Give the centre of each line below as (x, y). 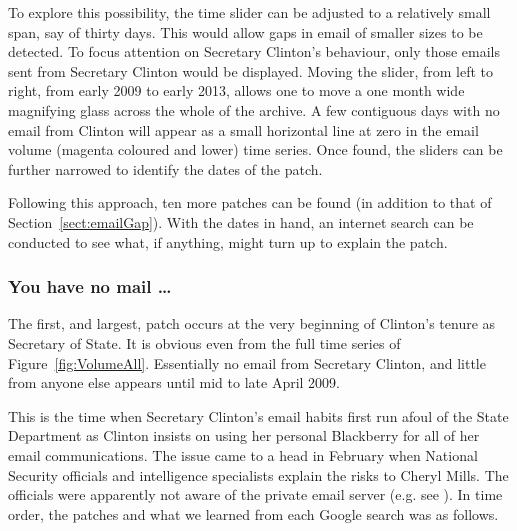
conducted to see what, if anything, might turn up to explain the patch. (228, 241)
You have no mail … (90, 286)
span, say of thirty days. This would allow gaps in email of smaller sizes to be (245, 31)
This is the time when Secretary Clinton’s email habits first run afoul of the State (258, 415)
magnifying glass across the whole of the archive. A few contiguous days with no (254, 109)
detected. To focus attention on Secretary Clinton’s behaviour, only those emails (254, 51)
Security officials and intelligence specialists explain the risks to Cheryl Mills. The (258, 474)
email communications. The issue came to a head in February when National (243, 454)
